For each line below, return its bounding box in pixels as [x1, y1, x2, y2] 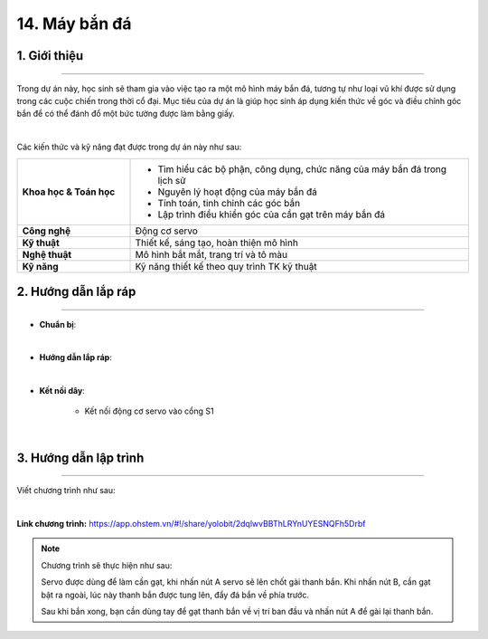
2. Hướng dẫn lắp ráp [16, 283, 136, 299]
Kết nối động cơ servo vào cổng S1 [84, 405, 214, 416]
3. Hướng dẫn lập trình [16, 450, 145, 465]
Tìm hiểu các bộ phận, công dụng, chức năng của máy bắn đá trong [157, 163, 447, 176]
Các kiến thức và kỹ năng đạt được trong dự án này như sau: [16, 141, 242, 153]
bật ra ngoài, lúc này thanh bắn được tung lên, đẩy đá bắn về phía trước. [41, 589, 309, 600]
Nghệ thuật [22, 248, 72, 261]
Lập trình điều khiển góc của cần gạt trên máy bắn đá [157, 208, 386, 221]
